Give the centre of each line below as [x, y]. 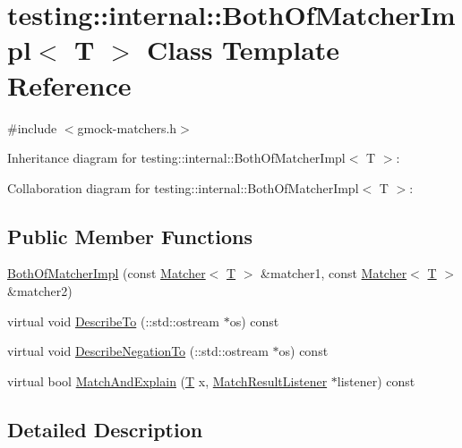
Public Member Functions [130, 236]
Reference [69, 85]
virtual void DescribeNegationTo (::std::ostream [138, 351]
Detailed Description [105, 429]
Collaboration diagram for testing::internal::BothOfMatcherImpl [183, 187]
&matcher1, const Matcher [334, 273]
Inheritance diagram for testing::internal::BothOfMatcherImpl [176, 158]
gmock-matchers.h [127, 127]
